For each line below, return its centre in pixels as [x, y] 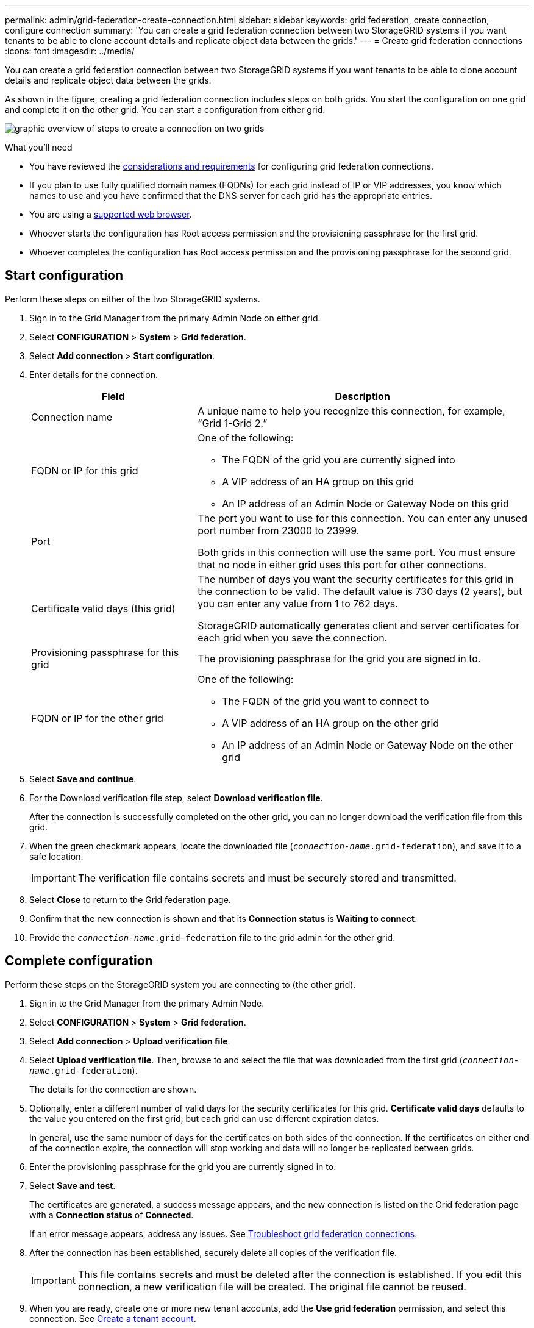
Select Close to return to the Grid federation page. [130, 899]
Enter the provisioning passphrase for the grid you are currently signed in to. [183, 1166]
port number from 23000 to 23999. [279, 530]
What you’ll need [39, 147]
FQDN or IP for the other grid [97, 718]
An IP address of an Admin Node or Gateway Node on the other [368, 745]
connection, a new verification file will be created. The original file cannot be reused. [272, 1286]
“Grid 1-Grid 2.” [233, 423]
